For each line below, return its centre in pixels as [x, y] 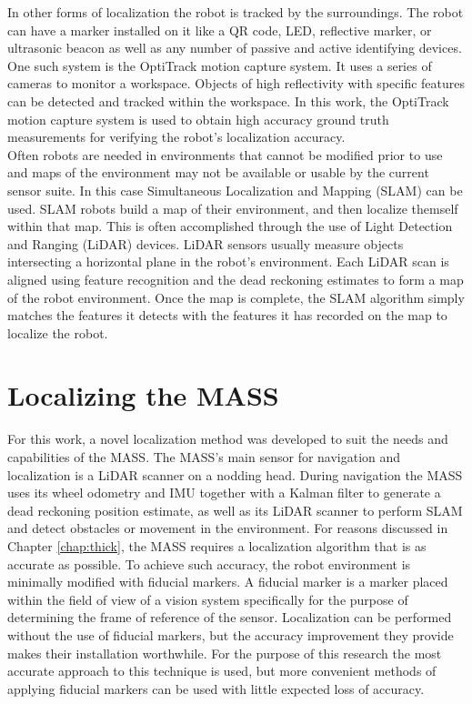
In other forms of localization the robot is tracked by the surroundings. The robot [236, 12]
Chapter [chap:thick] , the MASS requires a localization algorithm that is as [217, 545]
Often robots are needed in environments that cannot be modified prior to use [225, 154]
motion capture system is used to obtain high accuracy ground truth [198, 119]
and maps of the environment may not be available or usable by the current [218, 172]
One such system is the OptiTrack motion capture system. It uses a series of [220, 65]
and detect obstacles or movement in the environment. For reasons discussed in [228, 528]
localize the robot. [58, 332]
